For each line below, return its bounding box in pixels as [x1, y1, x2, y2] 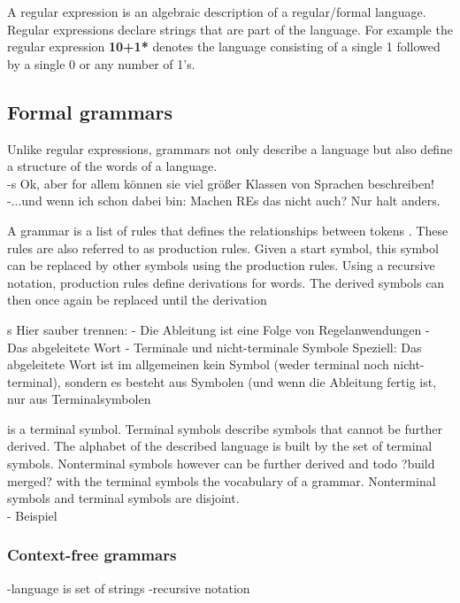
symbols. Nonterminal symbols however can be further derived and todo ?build [7, 454, 435, 473]
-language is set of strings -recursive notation [7, 578, 250, 597]
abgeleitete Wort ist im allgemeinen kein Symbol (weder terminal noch [7, 355, 389, 374]
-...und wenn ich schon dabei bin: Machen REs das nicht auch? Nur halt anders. [7, 191, 441, 210]
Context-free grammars [7, 544, 177, 566]
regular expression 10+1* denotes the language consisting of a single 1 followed [7, 37, 441, 56]
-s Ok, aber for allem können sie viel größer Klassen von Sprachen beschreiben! [7, 174, 434, 192]
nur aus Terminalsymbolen [7, 390, 151, 408]
